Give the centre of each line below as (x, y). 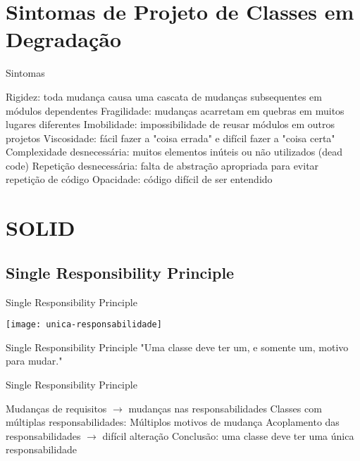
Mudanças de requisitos (56, 408)
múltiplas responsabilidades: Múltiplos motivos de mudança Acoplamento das (173, 422)
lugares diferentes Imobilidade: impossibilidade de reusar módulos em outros (170, 124)
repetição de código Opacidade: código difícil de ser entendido (139, 179)
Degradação (64, 39)
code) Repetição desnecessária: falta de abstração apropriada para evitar (162, 165)
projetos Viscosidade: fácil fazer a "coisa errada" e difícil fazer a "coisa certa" (170, 138)
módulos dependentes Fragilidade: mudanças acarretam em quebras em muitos (175, 110)
